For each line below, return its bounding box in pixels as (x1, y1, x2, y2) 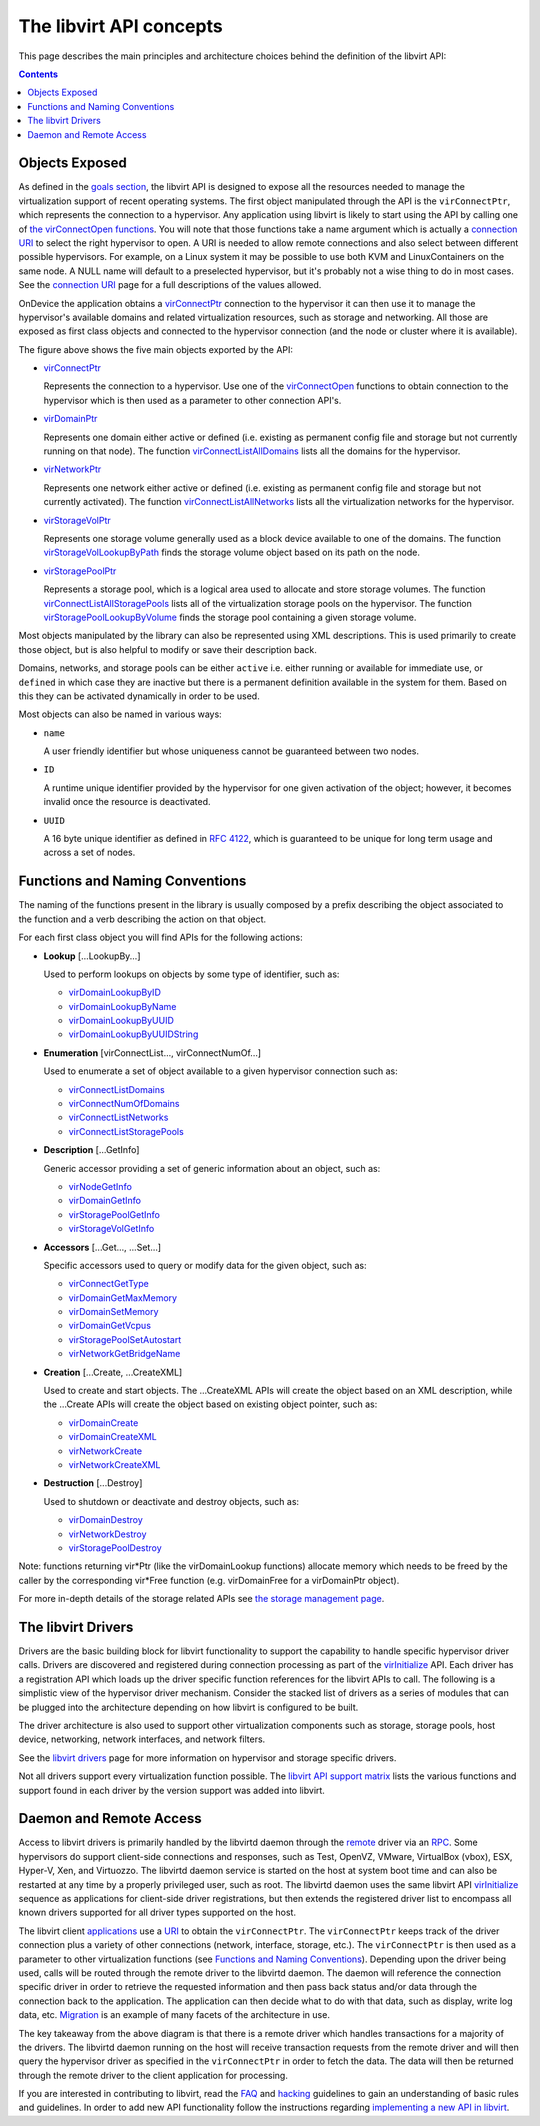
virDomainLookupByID (68, 986, 162, 999)
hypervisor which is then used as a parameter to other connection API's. (43, 394, 342, 406)
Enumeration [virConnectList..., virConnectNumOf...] (43, 1046, 262, 1059)
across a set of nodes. (43, 846, 136, 859)
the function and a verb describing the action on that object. (18, 913, 267, 925)
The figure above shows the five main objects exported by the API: (18, 343, 294, 355)
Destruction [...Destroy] (43, 1477, 143, 1489)
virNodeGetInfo (68, 1180, 132, 1192)
